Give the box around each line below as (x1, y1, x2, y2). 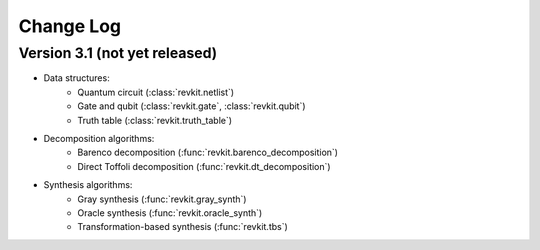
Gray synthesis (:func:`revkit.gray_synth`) (77, 193, 247, 205)
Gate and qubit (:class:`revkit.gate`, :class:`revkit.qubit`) (77, 100, 306, 112)
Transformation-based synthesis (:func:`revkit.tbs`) (77, 221, 289, 233)
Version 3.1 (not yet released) (18, 44, 218, 62)
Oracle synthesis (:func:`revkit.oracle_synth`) (77, 206, 263, 219)
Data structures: (43, 72, 110, 84)
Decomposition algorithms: (43, 132, 155, 144)
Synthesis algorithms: (43, 179, 133, 191)
